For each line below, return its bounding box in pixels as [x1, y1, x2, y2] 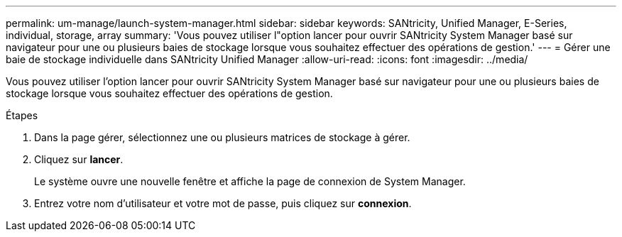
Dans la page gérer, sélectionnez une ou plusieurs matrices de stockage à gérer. [34, 131, 410, 143]
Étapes [6, 109, 38, 121]
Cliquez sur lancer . [34, 153, 124, 165]
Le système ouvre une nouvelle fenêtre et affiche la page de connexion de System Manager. [34, 175, 466, 187]
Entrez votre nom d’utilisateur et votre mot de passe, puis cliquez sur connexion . [34, 197, 412, 209]
